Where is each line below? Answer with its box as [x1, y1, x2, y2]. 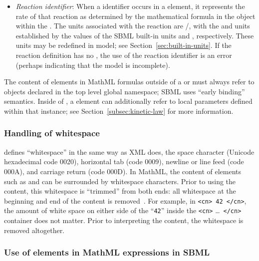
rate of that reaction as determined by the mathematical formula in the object [15, 10, 256, 21]
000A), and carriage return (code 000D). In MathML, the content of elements [4, 166, 242, 176]
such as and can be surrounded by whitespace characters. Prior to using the [4, 176, 236, 186]
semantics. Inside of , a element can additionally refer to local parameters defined [4, 96, 253, 106]
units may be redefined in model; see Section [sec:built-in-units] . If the [15, 40, 232, 50]
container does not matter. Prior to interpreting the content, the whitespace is [4, 215, 244, 226]
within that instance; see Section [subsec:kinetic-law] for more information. [4, 105, 234, 116]
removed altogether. [4, 225, 65, 235]
